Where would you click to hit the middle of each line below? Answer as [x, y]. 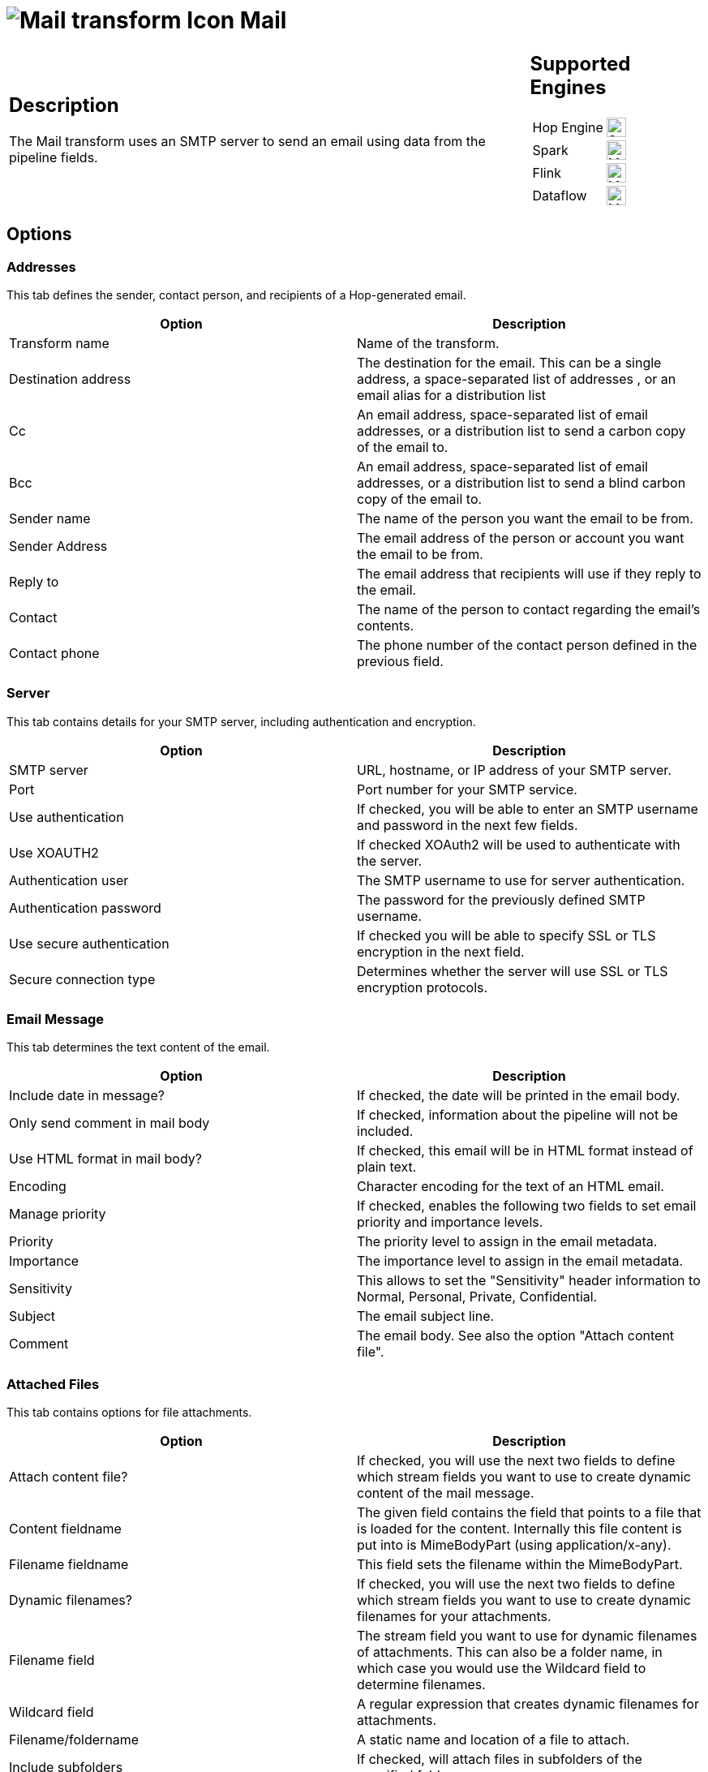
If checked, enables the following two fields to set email [527, 1206]
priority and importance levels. [450, 1222]
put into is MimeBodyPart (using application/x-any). [514, 1545]
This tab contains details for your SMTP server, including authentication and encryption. [241, 721]
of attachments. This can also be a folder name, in [510, 1652]
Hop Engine [568, 127]
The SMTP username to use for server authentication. [521, 880]
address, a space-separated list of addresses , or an [517, 378]
